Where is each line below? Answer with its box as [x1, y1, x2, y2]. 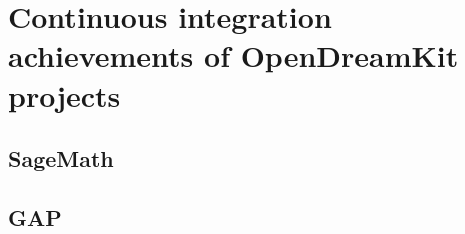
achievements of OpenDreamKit [8, 35, 459, 76]
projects [8, 74, 121, 115]
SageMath [8, 143, 114, 174]
